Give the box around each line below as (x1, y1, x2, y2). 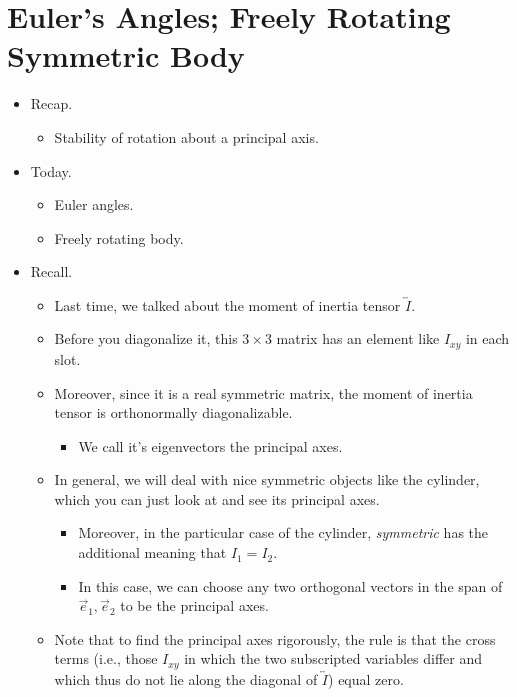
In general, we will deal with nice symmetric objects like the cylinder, (54, 469, 480, 490)
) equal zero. (328, 668, 404, 689)
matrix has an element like (276, 328, 440, 349)
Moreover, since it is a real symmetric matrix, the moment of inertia (54, 382, 473, 403)
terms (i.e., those (54, 648, 158, 669)
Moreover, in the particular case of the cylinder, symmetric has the (78, 522, 489, 543)
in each (465, 328, 510, 349)
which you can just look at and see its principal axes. (54, 488, 380, 509)
